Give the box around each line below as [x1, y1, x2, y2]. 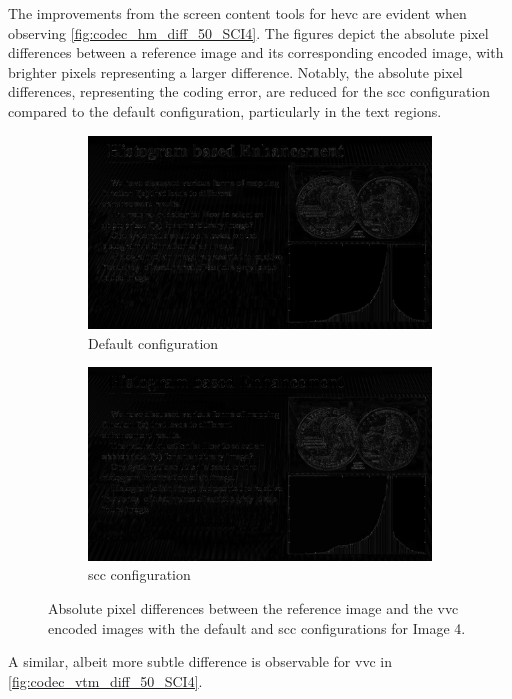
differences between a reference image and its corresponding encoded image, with [8, 42, 504, 63]
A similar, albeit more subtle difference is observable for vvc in [8, 651, 392, 672]
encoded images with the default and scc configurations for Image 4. [48, 617, 466, 638]
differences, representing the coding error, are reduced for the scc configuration [8, 81, 491, 102]
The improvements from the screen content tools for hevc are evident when [8, 3, 467, 23]
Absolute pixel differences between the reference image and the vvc [48, 597, 459, 618]
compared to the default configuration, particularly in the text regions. [8, 100, 442, 121]
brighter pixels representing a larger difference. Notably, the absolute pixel [8, 61, 463, 82]
